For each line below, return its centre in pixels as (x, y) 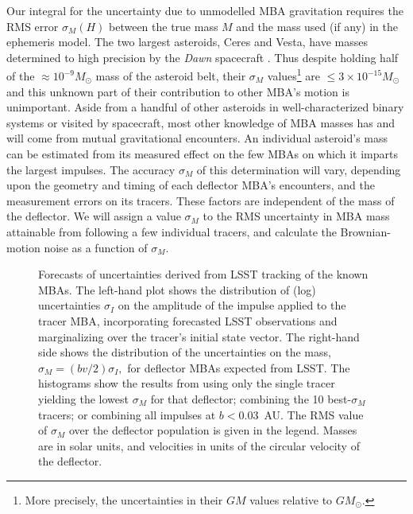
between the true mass (164, 26)
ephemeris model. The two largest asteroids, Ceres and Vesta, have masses (187, 42)
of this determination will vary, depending (299, 169)
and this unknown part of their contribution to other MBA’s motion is (178, 91)
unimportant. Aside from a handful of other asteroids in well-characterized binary (205, 107)
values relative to (291, 499)
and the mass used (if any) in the (317, 26)
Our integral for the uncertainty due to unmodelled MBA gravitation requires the (205, 10)
